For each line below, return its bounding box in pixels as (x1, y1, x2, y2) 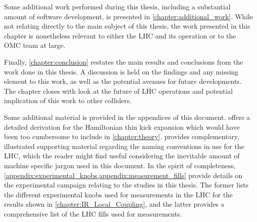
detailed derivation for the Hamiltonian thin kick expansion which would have (4, 121, 240, 132)
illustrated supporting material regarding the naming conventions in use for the (4, 141, 244, 151)
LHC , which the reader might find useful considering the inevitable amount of (4, 150, 240, 161)
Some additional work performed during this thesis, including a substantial (4, 1, 231, 11)
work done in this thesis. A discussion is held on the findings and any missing (4, 66, 239, 76)
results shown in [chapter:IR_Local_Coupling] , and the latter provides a (4, 199, 224, 209)
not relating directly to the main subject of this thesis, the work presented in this (4, 21, 251, 31)
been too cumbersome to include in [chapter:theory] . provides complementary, (4, 131, 239, 142)
